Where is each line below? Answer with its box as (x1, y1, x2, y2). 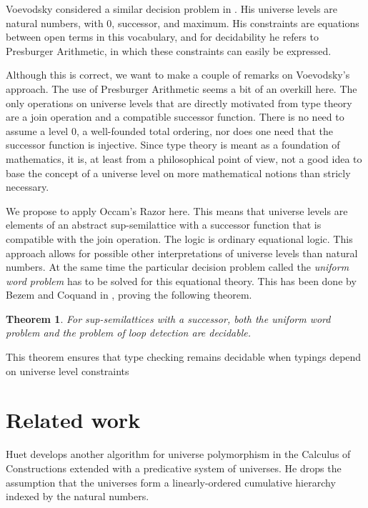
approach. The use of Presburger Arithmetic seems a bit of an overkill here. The (6, 81, 357, 96)
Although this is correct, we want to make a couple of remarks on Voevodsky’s (6, 67, 350, 82)
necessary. (6, 179, 49, 194)
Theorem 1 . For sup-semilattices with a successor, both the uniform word (6, 311, 331, 326)
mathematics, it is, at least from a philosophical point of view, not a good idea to (6, 151, 362, 166)
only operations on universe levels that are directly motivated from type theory (6, 95, 352, 110)
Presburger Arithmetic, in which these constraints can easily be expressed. (6, 43, 332, 58)
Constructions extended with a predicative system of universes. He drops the (6, 460, 342, 475)
